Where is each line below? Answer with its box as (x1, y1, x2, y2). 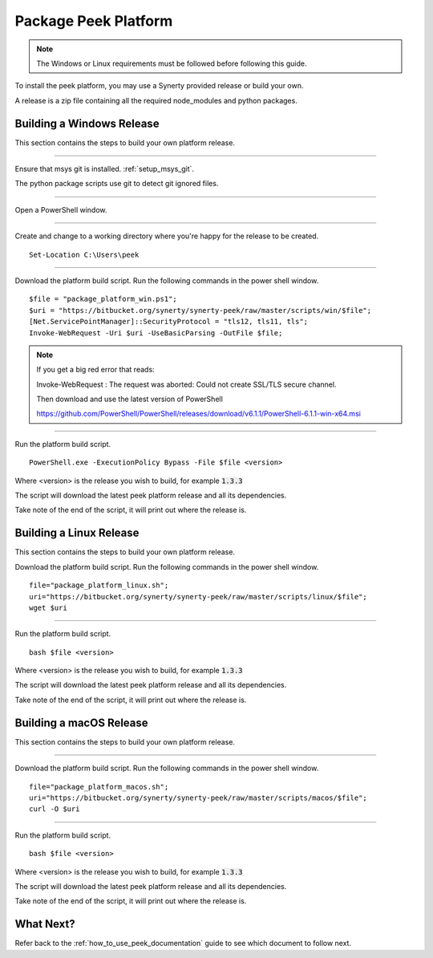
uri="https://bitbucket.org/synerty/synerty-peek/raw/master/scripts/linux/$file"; (29, 592, 368, 601)
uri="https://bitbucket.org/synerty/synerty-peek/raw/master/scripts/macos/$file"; (29, 793, 368, 802)
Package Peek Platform (14, 12, 173, 30)
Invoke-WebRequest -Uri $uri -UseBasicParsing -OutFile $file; (29, 328, 283, 337)
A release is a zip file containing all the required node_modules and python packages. (14, 95, 298, 105)
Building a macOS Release (14, 716, 148, 729)
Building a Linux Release (14, 526, 140, 540)
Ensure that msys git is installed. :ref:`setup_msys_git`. (14, 164, 195, 174)
